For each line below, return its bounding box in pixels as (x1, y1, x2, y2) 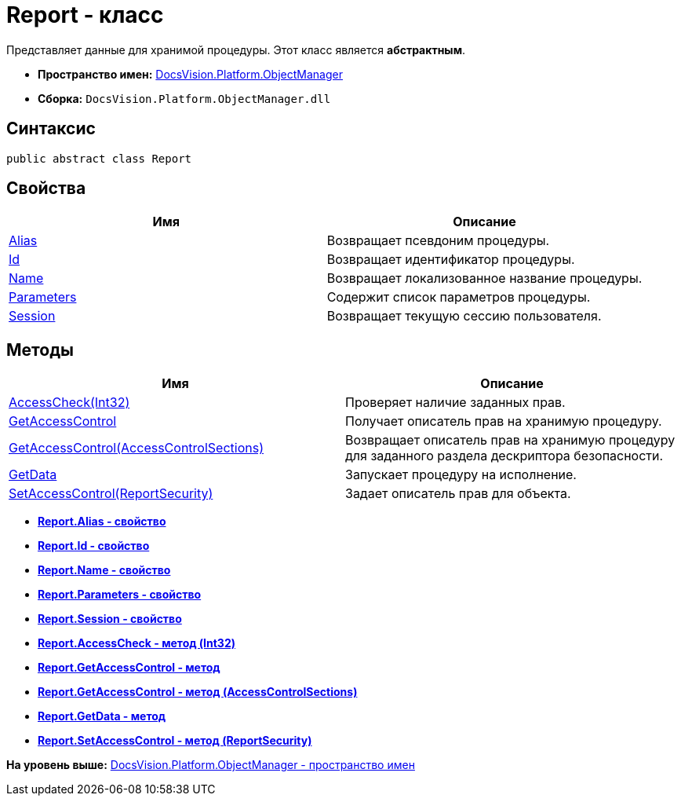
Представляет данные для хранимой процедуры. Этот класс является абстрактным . (6, 42, 466, 57)
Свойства (6, 178, 86, 199)
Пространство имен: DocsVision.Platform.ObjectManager (38, 67, 343, 81)
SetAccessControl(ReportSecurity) (9, 485, 213, 502)
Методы (6, 339, 74, 360)
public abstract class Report (6, 152, 192, 165)
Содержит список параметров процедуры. (326, 289, 591, 306)
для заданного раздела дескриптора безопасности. (345, 448, 664, 464)
